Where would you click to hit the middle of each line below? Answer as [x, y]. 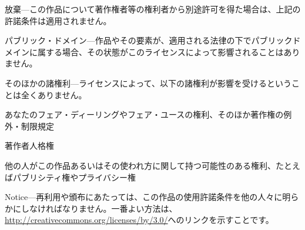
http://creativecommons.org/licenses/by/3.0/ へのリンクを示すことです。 [139, 220]
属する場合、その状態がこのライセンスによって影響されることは [160, 51]
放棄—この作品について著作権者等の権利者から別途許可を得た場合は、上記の [153, 9]
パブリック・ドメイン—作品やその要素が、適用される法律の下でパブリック [149, 40]
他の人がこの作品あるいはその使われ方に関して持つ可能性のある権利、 [140, 165]
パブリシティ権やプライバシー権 [74, 177]
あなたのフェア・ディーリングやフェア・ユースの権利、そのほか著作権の [144, 114]
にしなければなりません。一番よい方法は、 [95, 208]
